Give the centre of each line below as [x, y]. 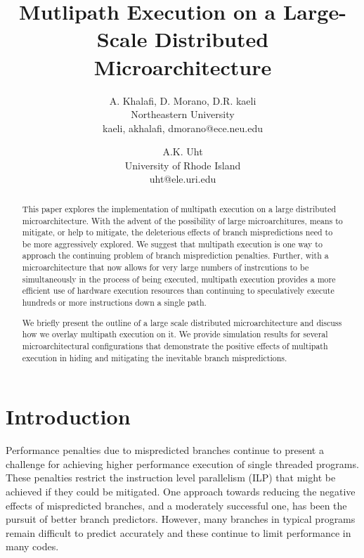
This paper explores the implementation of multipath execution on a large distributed [179, 208]
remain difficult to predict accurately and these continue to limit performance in [178, 532]
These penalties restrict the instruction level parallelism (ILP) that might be [171, 478]
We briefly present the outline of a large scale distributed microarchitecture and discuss [182, 322]
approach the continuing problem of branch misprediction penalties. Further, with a [175, 255]
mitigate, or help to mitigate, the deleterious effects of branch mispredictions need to [177, 232]
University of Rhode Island [183, 165]
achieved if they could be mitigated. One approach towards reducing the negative [181, 491]
